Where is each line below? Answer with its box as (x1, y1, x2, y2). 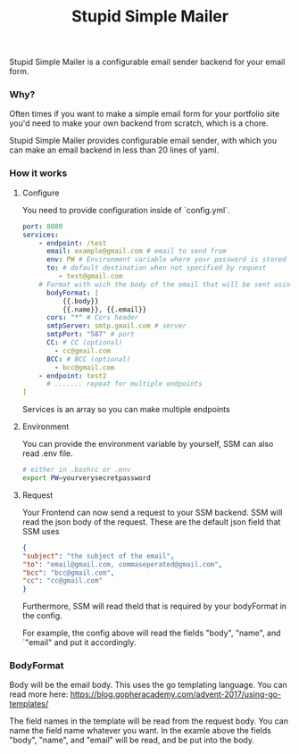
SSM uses (21, 526, 60, 536)
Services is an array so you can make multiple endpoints (21, 404, 230, 415)
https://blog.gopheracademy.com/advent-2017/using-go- (70, 689, 282, 700)
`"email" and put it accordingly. (21, 637, 137, 648)
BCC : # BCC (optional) (46, 354, 131, 363)
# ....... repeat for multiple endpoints (46, 379, 203, 389)
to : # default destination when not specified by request (46, 263, 267, 273)
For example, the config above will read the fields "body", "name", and (21, 627, 281, 639)
